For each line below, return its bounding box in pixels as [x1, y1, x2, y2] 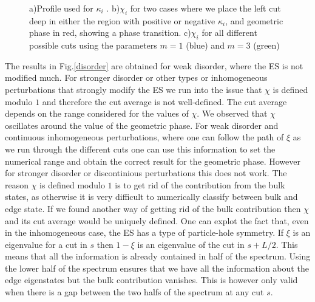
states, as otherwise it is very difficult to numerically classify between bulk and [5, 190, 298, 203]
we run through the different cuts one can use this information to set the [5, 142, 276, 155]
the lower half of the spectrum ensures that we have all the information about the [5, 261, 309, 274]
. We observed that [197, 107, 268, 120]
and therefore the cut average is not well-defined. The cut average [42, 95, 287, 108]
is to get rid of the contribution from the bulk [115, 178, 285, 191]
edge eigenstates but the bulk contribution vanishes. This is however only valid [5, 273, 298, 286]
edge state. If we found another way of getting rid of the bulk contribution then [5, 202, 301, 214]
